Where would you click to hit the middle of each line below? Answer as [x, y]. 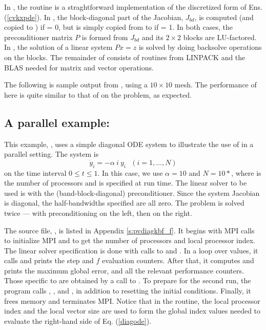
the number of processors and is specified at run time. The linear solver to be [126, 183]
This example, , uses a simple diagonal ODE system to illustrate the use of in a [129, 144]
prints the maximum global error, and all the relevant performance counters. [124, 270]
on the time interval [35, 172]
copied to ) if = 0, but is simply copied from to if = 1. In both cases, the [118, 27]
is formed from [105, 37]
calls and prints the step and [49, 260]
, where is [246, 172]
